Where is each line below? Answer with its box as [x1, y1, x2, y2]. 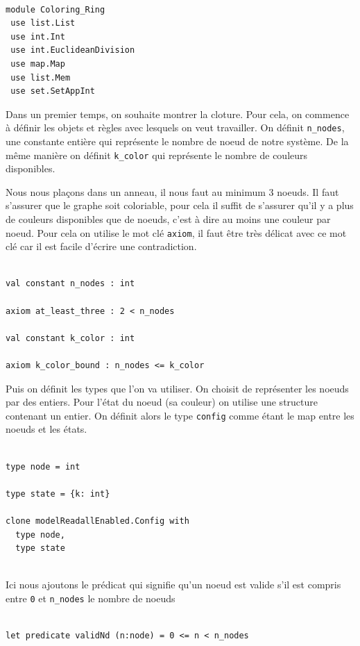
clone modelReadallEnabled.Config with [6, 516, 189, 527]
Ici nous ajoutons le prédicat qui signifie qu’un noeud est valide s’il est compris [6, 577, 341, 592]
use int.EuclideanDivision [10, 45, 135, 56]
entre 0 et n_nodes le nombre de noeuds [6, 591, 175, 605]
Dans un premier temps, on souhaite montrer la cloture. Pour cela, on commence [6, 106, 350, 121]
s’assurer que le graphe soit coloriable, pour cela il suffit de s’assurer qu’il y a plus [6, 198, 354, 213]
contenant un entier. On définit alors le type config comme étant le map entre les [6, 408, 354, 422]
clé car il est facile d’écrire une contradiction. [6, 239, 197, 254]
